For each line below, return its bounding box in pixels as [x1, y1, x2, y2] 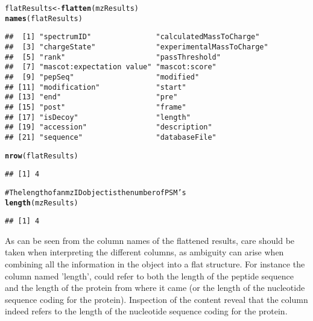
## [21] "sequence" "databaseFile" [5, 132, 217, 142]
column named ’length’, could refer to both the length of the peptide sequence [5, 269, 294, 282]
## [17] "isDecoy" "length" [5, 113, 191, 122]
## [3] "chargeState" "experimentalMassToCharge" [5, 42, 268, 51]
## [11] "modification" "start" [5, 83, 186, 92]
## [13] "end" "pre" [5, 93, 178, 102]
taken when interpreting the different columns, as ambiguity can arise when [5, 246, 284, 258]
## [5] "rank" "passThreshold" [5, 52, 221, 61]
